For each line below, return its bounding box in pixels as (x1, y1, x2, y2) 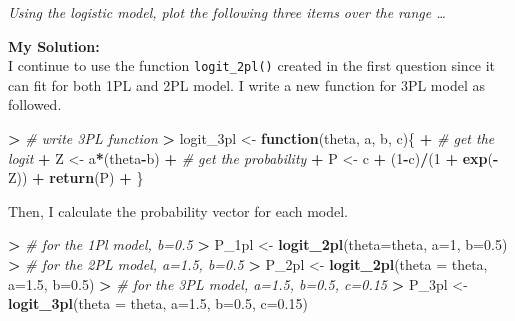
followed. (8, 94, 62, 115)
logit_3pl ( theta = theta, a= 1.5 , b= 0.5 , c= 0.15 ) (8, 293, 308, 314)
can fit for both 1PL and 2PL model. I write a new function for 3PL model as (8, 74, 485, 95)
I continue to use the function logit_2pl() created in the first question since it (8, 55, 496, 76)
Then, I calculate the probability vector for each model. (8, 200, 349, 221)
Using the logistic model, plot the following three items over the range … (8, 2, 446, 22)
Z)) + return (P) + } (8, 167, 144, 188)
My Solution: (8, 35, 100, 56)
